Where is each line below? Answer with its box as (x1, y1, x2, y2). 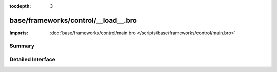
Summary (9, 42, 35, 50)
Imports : (9, 30, 28, 36)
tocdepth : (9, 3, 31, 9)
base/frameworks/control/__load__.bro (9, 16, 137, 25)
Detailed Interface (9, 56, 56, 63)
